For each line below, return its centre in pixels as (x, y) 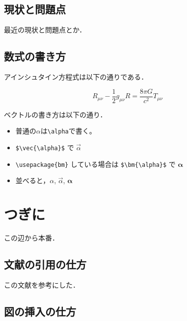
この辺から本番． (31, 237)
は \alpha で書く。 (68, 131)
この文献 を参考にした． (42, 284)
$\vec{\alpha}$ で (45, 147)
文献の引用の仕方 (45, 264)
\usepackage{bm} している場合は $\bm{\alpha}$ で (95, 164)
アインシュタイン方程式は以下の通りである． (76, 77)
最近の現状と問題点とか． (45, 30)
